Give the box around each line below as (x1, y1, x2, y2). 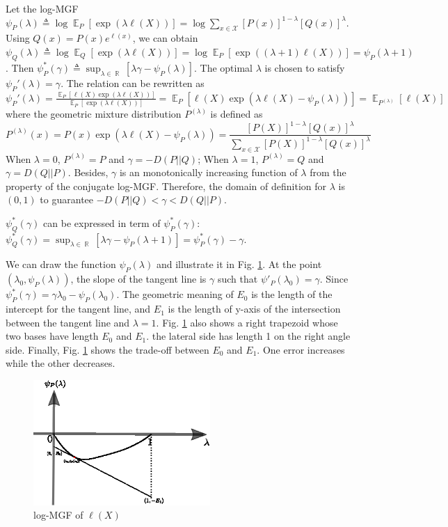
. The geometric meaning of (116, 287, 234, 301)
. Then (6, 60, 34, 74)
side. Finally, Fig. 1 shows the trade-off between (6, 342, 209, 356)
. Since (319, 272, 349, 286)
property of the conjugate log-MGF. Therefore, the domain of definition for (6, 178, 326, 193)
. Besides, (67, 165, 109, 180)
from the (310, 165, 346, 180)
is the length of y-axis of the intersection (168, 301, 341, 316)
